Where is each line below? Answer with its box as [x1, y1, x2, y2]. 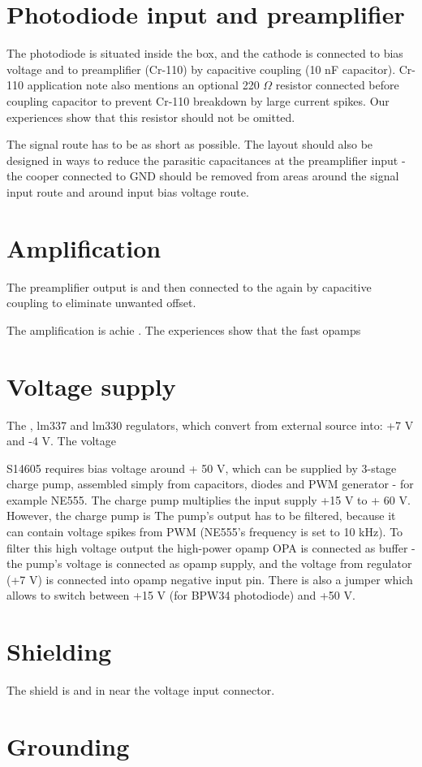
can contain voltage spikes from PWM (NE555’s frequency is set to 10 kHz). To [6, 523, 403, 540]
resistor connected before [275, 76, 399, 93]
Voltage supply [6, 369, 176, 402]
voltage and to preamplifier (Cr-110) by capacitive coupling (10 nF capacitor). [6, 60, 396, 77]
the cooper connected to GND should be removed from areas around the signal [6, 167, 399, 184]
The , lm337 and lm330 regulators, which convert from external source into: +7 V [6, 416, 414, 433]
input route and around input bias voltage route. [6, 183, 249, 200]
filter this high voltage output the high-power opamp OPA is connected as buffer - [6, 539, 416, 556]
